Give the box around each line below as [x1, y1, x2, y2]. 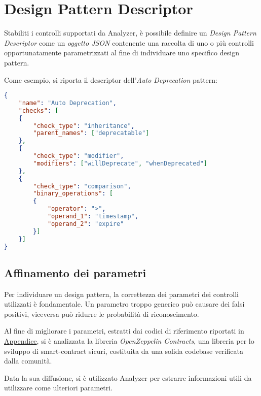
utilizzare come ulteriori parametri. [4, 382, 113, 393]
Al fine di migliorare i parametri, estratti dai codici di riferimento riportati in [4, 325, 244, 336]
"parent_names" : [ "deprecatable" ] [33, 129, 150, 137]
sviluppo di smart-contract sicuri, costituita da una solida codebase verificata [4, 345, 243, 356]
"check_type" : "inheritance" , [33, 122, 135, 129]
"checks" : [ [18, 107, 59, 114]
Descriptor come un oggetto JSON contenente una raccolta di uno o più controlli [4, 37, 254, 48]
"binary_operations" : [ [33, 190, 113, 197]
